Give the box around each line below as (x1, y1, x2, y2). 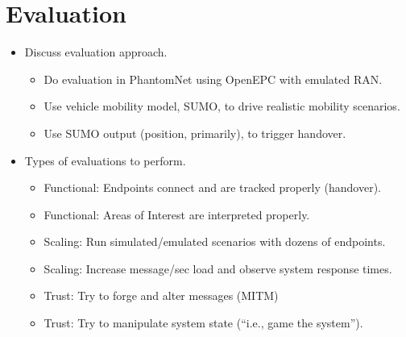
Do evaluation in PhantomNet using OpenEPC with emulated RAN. (43, 70, 383, 87)
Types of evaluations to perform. (24, 152, 186, 168)
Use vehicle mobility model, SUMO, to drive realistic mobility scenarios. (43, 98, 400, 114)
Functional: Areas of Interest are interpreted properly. (43, 206, 310, 223)
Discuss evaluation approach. (24, 44, 168, 60)
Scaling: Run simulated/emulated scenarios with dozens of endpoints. (43, 233, 386, 250)
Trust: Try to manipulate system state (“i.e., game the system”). (43, 314, 363, 331)
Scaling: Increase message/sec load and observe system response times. (43, 260, 392, 277)
